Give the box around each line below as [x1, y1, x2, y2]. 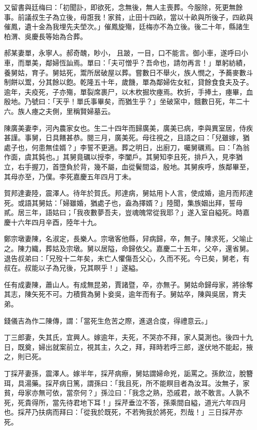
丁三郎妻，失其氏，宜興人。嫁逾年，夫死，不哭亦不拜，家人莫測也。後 [4, 332, 232, 342]
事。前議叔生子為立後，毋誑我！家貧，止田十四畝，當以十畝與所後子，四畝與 [4, 11, 253, 22]
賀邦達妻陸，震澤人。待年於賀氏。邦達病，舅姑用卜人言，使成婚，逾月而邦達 [4, 188, 253, 198]
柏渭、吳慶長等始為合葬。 [4, 31, 87, 41]
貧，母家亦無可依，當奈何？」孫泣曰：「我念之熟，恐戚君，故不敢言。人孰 [4, 387, 243, 398]
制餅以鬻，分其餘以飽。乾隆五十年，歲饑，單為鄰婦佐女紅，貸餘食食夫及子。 [4, 77, 253, 87]
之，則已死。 [4, 351, 45, 362]
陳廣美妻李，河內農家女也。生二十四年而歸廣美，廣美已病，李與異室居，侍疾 [4, 122, 253, 133]
